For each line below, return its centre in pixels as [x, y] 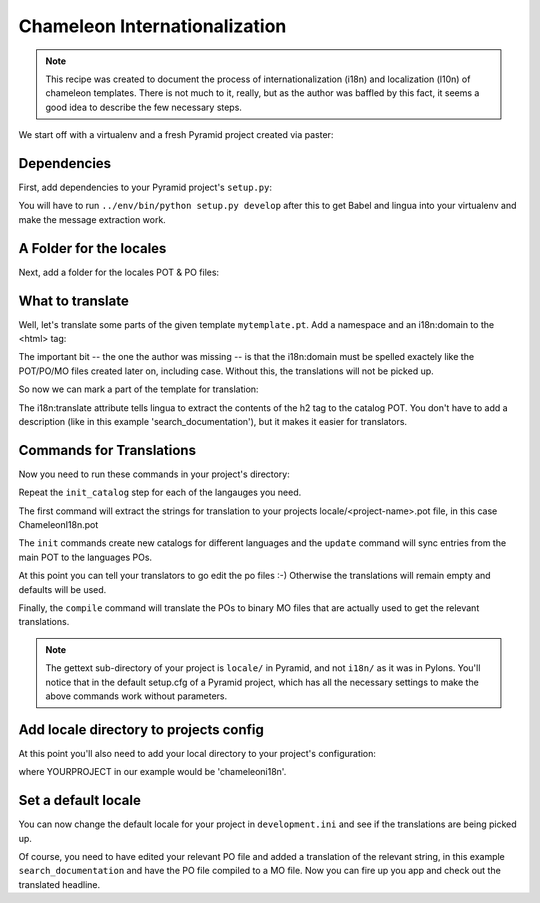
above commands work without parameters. [136, 696]
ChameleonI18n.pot [58, 525]
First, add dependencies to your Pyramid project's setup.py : [145, 187]
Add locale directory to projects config [141, 729]
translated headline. [59, 884]
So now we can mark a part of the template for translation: [138, 389]
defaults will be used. [62, 589]
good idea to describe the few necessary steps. [143, 107]
